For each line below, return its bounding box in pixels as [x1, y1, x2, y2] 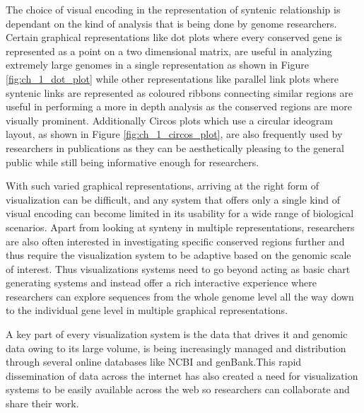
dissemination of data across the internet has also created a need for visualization [6, 368, 358, 383]
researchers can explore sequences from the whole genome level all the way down [6, 289, 354, 303]
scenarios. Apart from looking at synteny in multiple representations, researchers [6, 219, 355, 234]
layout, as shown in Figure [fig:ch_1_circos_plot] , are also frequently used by [6, 127, 343, 141]
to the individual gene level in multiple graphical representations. [6, 303, 288, 318]
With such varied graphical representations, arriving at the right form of [6, 178, 319, 193]
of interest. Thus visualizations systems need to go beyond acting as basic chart [6, 261, 351, 276]
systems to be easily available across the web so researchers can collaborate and [6, 382, 350, 397]
